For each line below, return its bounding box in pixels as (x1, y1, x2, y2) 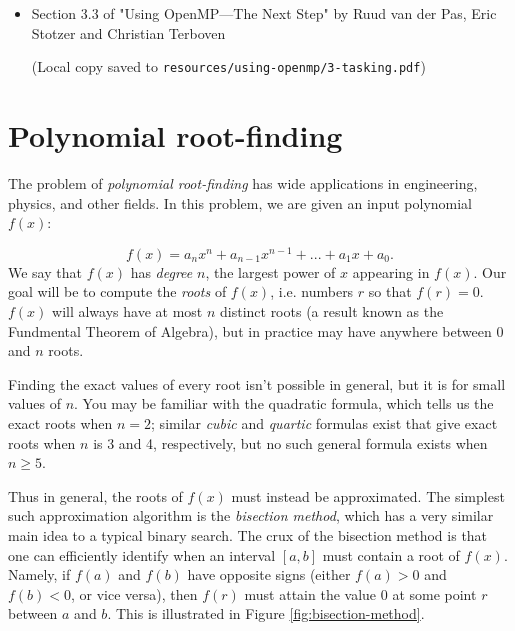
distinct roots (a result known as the (219, 301, 444, 322)
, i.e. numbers (270, 281, 354, 302)
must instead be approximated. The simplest (231, 485, 505, 506)
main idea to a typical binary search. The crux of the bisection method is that (8, 524, 488, 545)
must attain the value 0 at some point (244, 583, 477, 604)
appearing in (352, 261, 430, 282)
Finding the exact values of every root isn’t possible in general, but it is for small (8, 373, 506, 394)
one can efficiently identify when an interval (8, 544, 276, 565)
